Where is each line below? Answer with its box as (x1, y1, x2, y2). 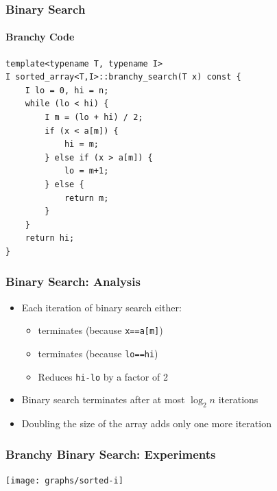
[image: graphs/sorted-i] (5, 475, 123, 486)
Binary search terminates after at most (21, 392, 185, 407)
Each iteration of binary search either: (21, 300, 182, 314)
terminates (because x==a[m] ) (38, 323, 163, 337)
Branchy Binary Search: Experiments (5, 445, 216, 462)
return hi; (25, 233, 75, 243)
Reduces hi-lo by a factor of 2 (38, 369, 168, 383)
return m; (64, 193, 109, 203)
